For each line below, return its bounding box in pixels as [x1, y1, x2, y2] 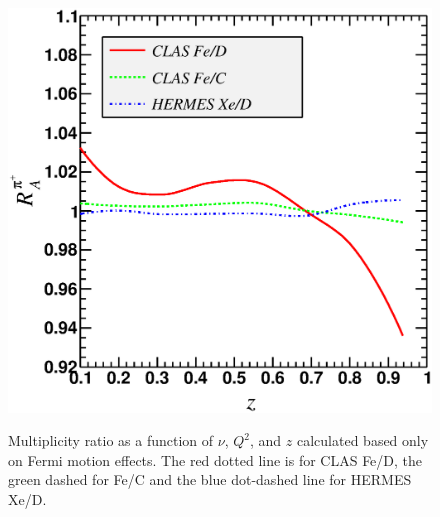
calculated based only [296, 430, 429, 451]
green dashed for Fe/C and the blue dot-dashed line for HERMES [8, 469, 412, 490]
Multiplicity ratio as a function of [8, 430, 214, 451]
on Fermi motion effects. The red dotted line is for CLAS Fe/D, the [8, 449, 423, 470]
